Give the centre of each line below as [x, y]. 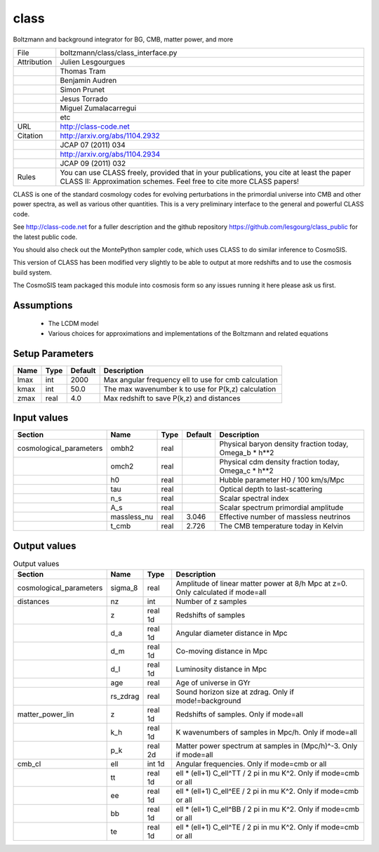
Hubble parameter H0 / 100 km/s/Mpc [282, 480]
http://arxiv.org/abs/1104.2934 [110, 154]
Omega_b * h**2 [247, 453]
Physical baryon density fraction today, [284, 444]
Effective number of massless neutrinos [285, 517]
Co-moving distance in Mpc [222, 651]
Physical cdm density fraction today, [279, 462]
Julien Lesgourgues [93, 62]
